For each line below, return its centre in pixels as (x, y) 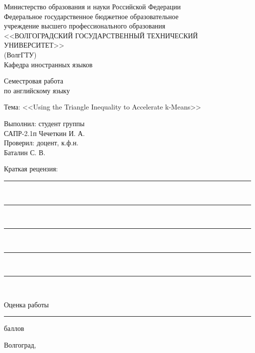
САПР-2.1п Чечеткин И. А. (44, 133)
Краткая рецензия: (31, 169)
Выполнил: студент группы (44, 123)
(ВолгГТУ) (20, 54)
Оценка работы (26, 304)
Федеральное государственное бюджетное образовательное (91, 16)
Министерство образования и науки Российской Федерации (92, 6)
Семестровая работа (34, 81)
